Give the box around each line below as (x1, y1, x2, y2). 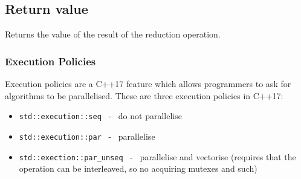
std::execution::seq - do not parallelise (19, 109, 182, 122)
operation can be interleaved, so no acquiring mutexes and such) (19, 162, 257, 175)
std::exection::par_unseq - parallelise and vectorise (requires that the (19, 150, 296, 163)
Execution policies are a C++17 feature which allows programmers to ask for (5, 77, 291, 90)
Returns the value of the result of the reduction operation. (5, 28, 221, 41)
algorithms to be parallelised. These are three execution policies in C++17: (5, 89, 283, 102)
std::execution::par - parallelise (19, 129, 155, 142)
